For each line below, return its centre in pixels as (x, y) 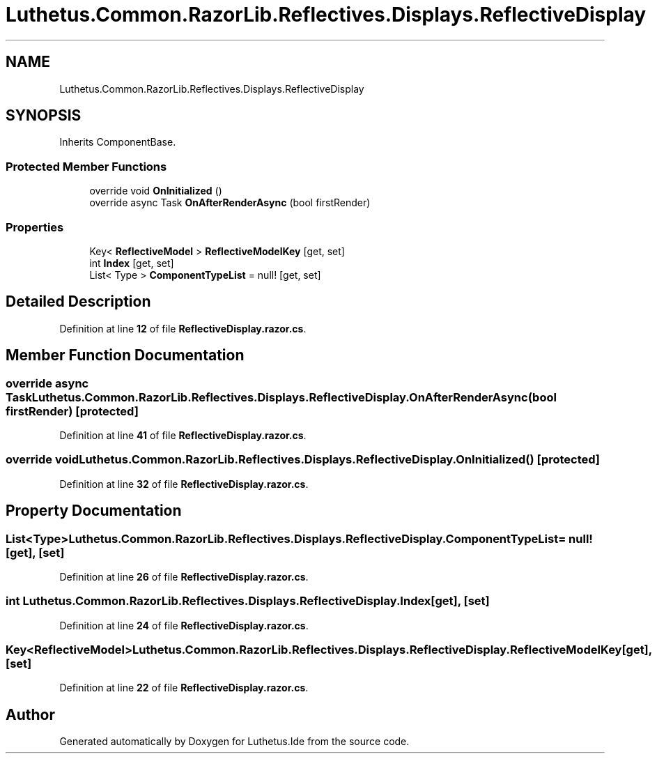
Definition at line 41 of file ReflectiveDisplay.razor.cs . (183, 435)
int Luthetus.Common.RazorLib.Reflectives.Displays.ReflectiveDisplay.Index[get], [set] (248, 601)
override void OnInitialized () (156, 191)
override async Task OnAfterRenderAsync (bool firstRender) (230, 203)
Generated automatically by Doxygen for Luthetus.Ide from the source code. (234, 742)
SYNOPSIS (44, 116)
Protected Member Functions (86, 166)
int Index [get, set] (132, 263)
